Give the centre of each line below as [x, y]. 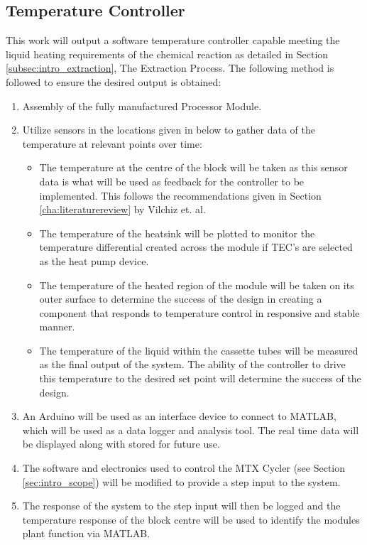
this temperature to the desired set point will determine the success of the [200, 378]
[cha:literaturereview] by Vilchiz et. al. [122, 209]
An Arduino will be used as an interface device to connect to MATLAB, [179, 416]
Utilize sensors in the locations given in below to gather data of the [169, 130]
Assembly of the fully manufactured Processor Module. [142, 106]
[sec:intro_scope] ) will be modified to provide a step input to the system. [181, 481]
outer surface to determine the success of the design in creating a [181, 299]
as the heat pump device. [94, 260]
